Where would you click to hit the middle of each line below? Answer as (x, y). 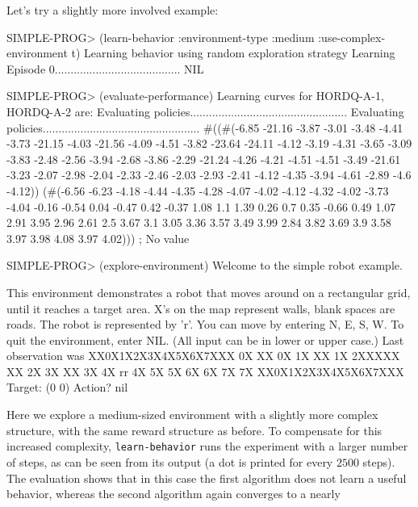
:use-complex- (352, 37)
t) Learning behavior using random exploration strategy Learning (233, 53)
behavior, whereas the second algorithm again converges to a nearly (173, 494)
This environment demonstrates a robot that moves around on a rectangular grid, (209, 292)
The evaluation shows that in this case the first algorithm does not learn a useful (207, 478)
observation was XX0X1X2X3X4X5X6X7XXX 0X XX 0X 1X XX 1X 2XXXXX (203, 356)
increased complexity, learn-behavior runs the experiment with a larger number (207, 446)
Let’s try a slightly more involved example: (113, 10)
